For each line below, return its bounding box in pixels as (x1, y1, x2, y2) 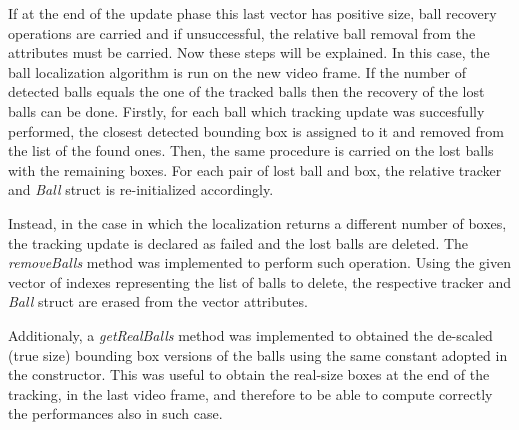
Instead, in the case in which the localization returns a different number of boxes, (8, 212, 507, 233)
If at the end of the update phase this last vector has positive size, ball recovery (8, 3, 497, 23)
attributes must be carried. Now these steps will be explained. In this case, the (8, 42, 490, 63)
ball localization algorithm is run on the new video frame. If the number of (8, 61, 466, 82)
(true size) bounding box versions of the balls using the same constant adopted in (8, 344, 508, 365)
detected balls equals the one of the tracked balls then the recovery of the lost (8, 81, 485, 102)
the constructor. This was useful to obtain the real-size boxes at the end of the (8, 364, 490, 385)
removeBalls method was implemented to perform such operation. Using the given (8, 252, 511, 273)
